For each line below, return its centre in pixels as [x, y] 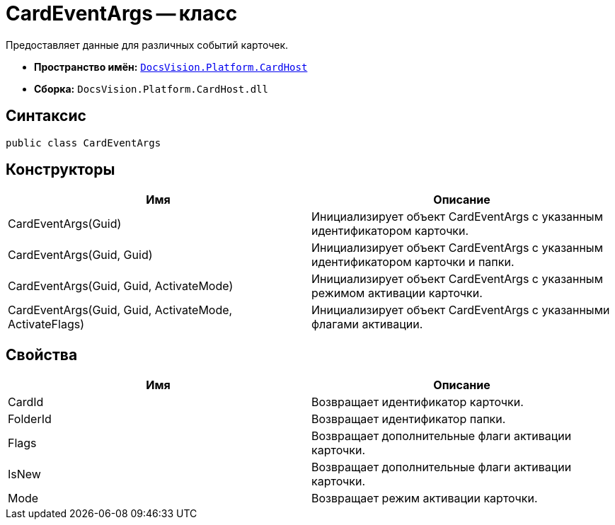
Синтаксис [46, 116]
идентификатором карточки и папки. [413, 262]
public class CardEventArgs [84, 143]
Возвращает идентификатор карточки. [418, 402]
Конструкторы [61, 170]
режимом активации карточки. [397, 293]
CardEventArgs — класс [122, 13]
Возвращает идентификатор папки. [409, 419]
